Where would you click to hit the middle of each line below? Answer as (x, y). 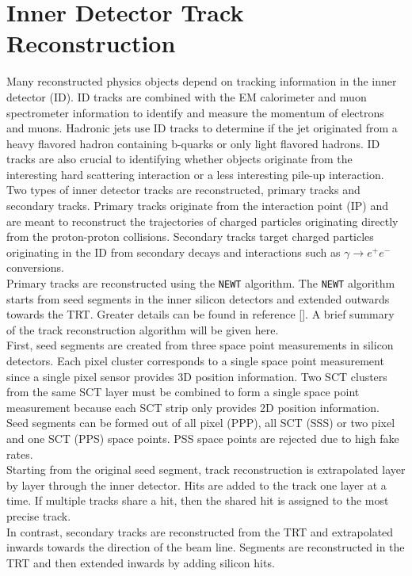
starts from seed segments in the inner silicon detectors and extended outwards (198, 298)
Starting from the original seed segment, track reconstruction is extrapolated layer (206, 469)
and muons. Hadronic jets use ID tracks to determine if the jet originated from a (202, 128)
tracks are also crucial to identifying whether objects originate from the (179, 159)
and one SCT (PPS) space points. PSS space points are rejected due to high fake (203, 439)
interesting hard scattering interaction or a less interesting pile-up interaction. (195, 174)
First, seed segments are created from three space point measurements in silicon (200, 345)
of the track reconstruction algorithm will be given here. (143, 329)
